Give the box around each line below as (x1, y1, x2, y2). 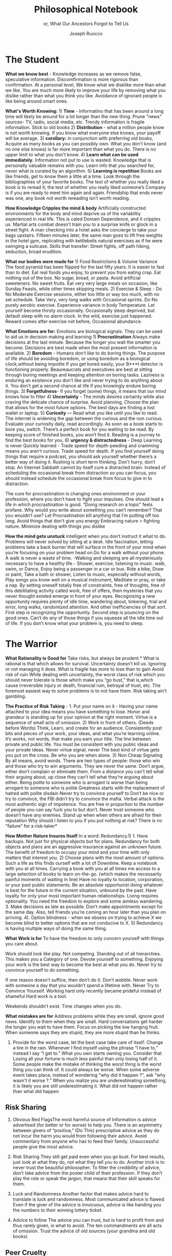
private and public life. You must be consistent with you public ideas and (5, 741, 158, 747)
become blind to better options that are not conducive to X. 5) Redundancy (5, 919, 163, 926)
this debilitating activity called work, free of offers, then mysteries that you (5, 588, 162, 594)
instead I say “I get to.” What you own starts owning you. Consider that (12, 1050, 162, 1056)
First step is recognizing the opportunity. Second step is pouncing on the (5, 609, 159, 615)
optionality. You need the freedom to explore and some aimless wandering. (5, 898, 164, 904)
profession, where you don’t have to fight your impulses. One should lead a (5, 496, 164, 502)
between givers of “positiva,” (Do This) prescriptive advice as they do (12, 1127, 160, 1134)
